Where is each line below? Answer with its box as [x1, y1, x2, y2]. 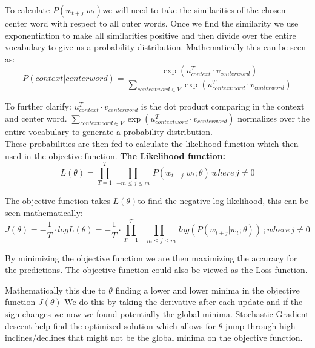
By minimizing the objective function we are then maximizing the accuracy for [5, 251, 297, 264]
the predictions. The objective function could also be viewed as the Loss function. [5, 263, 308, 276]
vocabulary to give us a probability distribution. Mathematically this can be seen [5, 41, 307, 53]
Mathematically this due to [5, 283, 106, 296]
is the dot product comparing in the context [141, 100, 305, 113]
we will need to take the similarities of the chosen [102, 4, 286, 16]
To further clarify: [5, 100, 71, 113]
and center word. [5, 111, 67, 124]
